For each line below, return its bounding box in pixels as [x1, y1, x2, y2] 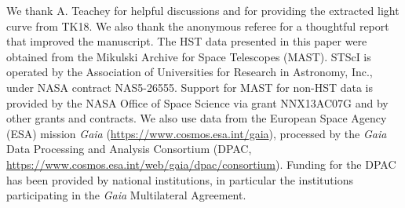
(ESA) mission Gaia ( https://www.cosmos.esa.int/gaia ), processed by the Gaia [6, 125, 387, 141]
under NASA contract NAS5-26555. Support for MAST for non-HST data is [6, 78, 373, 95]
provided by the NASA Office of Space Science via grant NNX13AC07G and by [6, 94, 389, 111]
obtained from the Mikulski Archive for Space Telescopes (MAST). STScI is [6, 48, 371, 64]
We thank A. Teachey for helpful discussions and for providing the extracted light [6, 2, 400, 18]
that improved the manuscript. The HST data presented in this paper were [6, 33, 367, 49]
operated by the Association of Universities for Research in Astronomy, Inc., [6, 64, 373, 80]
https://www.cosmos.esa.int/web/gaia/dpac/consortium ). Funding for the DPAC [6, 155, 396, 172]
